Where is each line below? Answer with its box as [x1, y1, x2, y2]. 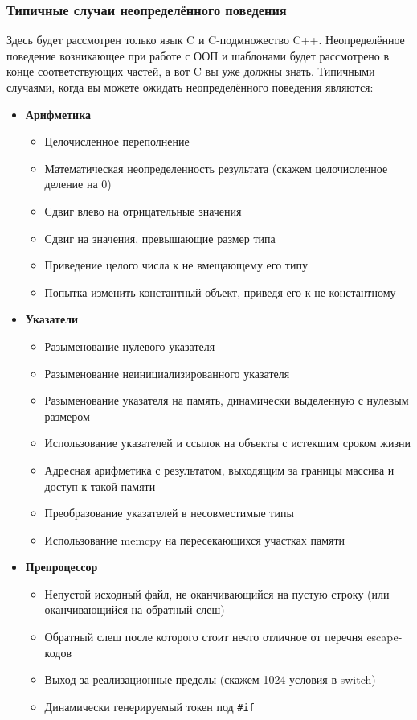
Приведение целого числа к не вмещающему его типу [44, 257, 308, 274]
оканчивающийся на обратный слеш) [44, 601, 225, 618]
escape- [366, 628, 403, 645]
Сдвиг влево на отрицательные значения [44, 202, 242, 219]
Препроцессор [25, 558, 98, 575]
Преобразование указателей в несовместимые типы [44, 504, 294, 521]
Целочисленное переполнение [44, 133, 190, 150]
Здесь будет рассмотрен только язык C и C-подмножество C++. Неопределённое [6, 31, 405, 48]
